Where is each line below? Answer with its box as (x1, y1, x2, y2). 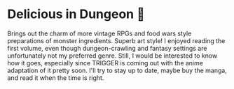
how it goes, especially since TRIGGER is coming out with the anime (7, 58, 203, 67)
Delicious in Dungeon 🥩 (7, 6, 145, 22)
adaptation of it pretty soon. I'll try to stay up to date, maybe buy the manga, (7, 66, 228, 74)
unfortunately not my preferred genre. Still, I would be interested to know (7, 51, 218, 60)
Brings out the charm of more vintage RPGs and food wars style (7, 29, 192, 38)
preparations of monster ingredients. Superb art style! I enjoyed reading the (7, 36, 226, 44)
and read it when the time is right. (7, 73, 104, 82)
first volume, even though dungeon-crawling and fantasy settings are (7, 44, 207, 52)
